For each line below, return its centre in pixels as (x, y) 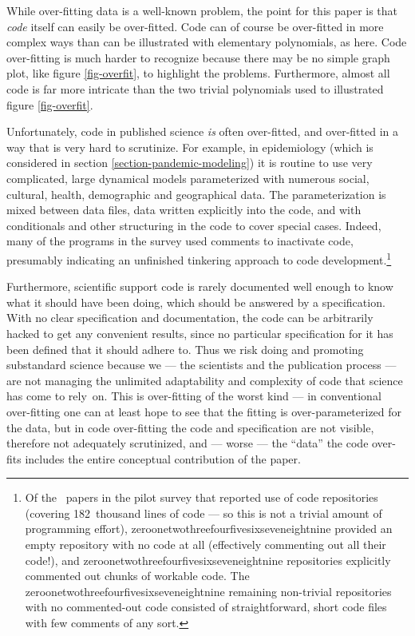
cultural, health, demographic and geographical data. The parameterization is (196, 194)
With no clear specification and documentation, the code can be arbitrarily (190, 318)
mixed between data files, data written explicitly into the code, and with (184, 210)
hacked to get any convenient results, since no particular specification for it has (200, 333)
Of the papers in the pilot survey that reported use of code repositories (202, 497)
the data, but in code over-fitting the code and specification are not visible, (190, 427)
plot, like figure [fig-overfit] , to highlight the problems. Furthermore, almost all (198, 73)
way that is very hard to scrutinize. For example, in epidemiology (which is (190, 147)
